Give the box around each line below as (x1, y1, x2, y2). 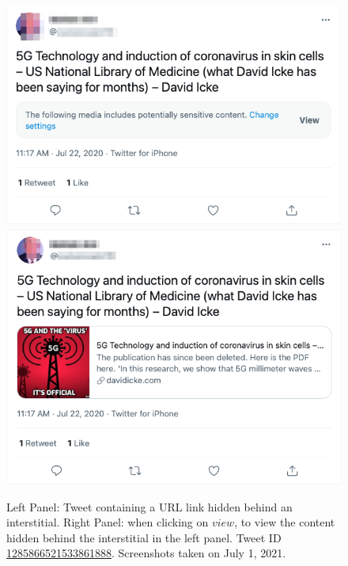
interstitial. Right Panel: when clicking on (6, 514, 209, 530)
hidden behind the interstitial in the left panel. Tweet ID (6, 529, 282, 545)
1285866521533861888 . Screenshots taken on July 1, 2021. (6, 545, 286, 561)
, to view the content (234, 514, 335, 530)
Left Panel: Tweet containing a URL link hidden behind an (6, 498, 293, 515)
